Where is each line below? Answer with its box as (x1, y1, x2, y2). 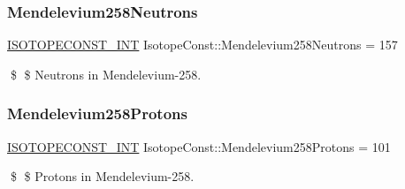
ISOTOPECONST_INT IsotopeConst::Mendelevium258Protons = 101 (7, 137, 391, 155)
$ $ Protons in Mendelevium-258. (10, 167, 195, 185)
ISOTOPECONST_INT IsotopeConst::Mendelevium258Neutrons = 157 (7, 35, 398, 54)
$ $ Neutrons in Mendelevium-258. (10, 64, 202, 83)
